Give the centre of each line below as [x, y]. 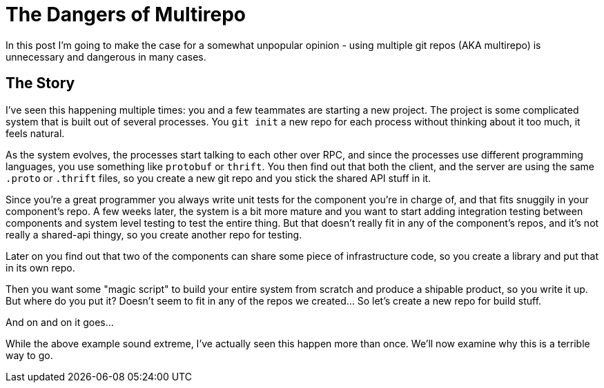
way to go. [29, 355]
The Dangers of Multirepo [126, 14]
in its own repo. [40, 267]
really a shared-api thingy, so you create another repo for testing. [154, 234]
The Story [40, 83]
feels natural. [35, 133]
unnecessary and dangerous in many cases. [106, 57]
